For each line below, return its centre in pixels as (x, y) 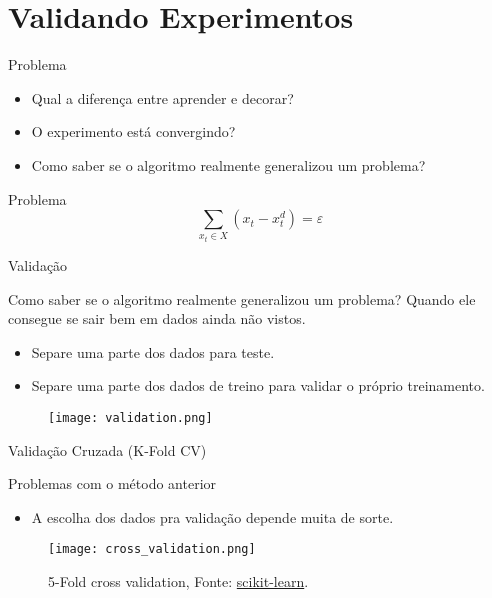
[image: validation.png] (130, 418)
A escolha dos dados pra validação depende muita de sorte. (212, 516)
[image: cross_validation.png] (152, 549)
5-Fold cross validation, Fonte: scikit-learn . (178, 581)
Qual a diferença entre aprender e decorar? (162, 97)
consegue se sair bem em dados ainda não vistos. (157, 318)
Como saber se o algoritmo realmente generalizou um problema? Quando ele (242, 298)
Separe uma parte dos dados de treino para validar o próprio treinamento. (258, 385)
